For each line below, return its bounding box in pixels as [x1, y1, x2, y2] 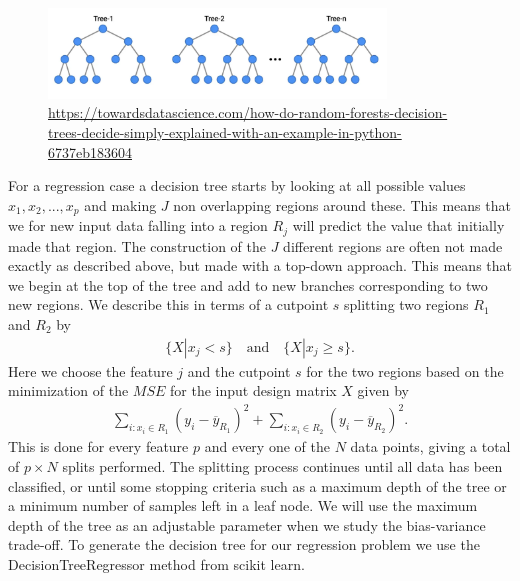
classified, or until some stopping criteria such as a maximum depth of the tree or [8, 475, 507, 496]
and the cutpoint [187, 360, 291, 381]
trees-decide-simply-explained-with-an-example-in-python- [48, 121, 402, 142]
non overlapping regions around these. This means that [173, 194, 511, 215]
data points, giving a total [350, 436, 511, 457]
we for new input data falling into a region [8, 215, 268, 236]
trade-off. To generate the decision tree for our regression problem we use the [8, 534, 480, 555]
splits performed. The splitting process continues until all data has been [62, 455, 503, 476]
